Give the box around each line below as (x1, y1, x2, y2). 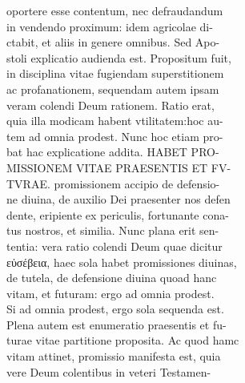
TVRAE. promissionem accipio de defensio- (6, 175, 220, 191)
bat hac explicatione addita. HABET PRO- (6, 143, 219, 160)
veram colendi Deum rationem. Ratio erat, (6, 96, 215, 113)
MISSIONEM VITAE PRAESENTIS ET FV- (6, 159, 231, 175)
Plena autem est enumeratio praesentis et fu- (6, 316, 227, 333)
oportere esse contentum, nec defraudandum (6, 2, 223, 18)
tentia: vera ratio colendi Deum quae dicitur (6, 237, 223, 254)
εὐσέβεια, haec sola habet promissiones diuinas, (6, 253, 237, 270)
